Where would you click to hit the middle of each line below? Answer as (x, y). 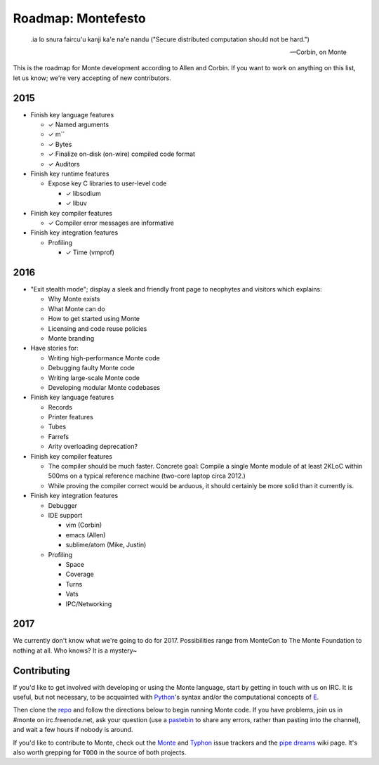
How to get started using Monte (94, 319)
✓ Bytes (60, 144)
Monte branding (71, 338)
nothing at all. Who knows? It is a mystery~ (75, 650)
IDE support (65, 515)
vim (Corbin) (84, 525)
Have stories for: (54, 348)
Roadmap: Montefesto (80, 18)
